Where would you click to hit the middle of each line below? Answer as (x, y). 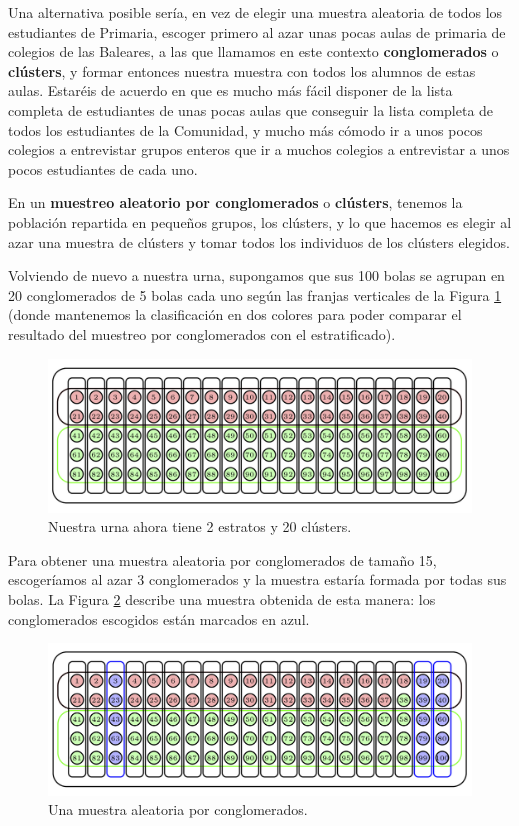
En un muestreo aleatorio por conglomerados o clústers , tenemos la (235, 202)
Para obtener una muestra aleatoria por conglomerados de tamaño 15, (222, 559)
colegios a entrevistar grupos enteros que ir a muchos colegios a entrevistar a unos (259, 149)
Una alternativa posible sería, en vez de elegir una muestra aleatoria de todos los (255, 12)
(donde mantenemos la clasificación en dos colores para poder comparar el (235, 314)
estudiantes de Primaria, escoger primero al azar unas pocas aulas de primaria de (257, 31)
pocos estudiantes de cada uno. (103, 168)
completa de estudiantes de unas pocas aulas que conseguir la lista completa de (251, 109)
